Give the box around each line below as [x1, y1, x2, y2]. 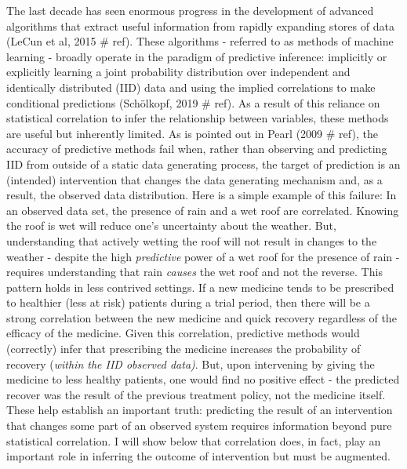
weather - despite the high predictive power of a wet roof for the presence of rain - [6, 248, 400, 264]
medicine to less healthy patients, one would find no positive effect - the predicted [6, 371, 400, 387]
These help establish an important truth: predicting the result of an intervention [6, 402, 393, 418]
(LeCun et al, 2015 [6, 33, 96, 49]
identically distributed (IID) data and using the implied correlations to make [6, 78, 376, 95]
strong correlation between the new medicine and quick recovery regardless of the [6, 309, 397, 325]
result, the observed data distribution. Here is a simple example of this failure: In [6, 187, 397, 203]
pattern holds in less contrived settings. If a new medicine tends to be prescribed [6, 278, 394, 295]
